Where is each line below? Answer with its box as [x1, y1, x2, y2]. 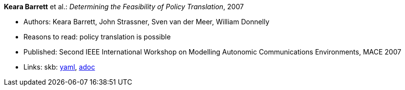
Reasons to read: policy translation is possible [23, 33, 171, 41]
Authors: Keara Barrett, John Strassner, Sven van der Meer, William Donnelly [23, 18, 270, 26]
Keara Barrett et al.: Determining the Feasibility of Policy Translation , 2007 [4, 2, 244, 11]
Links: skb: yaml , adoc [23, 63, 95, 71]
